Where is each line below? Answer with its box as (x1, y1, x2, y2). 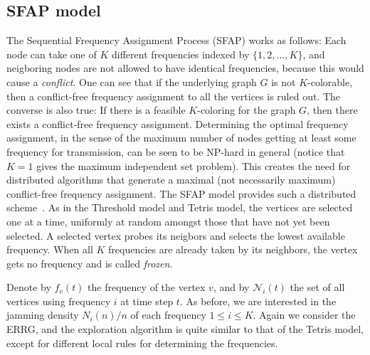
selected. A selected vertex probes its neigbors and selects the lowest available (6, 228, 345, 243)
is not (271, 74, 296, 89)
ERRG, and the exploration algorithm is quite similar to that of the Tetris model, (6, 322, 364, 337)
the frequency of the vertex (88, 280, 206, 295)
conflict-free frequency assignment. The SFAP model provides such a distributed (6, 186, 356, 201)
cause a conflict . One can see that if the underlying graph (6, 74, 257, 89)
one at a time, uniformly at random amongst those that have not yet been (6, 213, 330, 228)
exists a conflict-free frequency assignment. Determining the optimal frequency (6, 116, 349, 131)
